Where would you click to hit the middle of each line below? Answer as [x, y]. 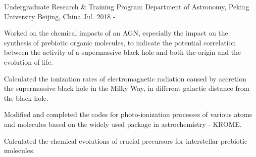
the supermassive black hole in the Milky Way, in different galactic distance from [127, 88]
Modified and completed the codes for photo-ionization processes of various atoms [128, 114]
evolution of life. [28, 61]
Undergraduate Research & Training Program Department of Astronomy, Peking [127, 6]
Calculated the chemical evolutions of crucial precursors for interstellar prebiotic [126, 140]
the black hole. [26, 98]
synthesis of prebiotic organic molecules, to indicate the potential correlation [120, 42]
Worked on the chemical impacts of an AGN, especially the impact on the [116, 33]
